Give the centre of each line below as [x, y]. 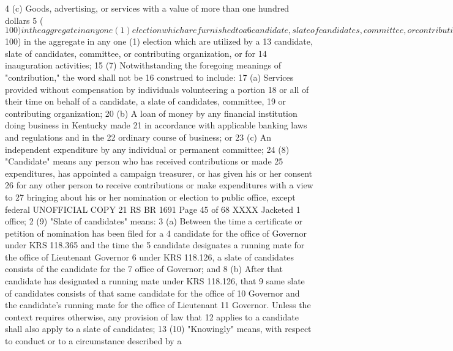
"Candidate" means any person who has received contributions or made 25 [144, 161]
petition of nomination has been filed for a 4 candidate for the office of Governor [156, 233]
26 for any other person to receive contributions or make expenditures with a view [159, 185]
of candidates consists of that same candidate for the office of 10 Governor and [152, 293]
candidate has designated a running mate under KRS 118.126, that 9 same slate [155, 281]
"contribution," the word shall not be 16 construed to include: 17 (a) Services [149, 77]
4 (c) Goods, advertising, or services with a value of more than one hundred [147, 8]
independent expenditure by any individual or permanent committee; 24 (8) [147, 149]
